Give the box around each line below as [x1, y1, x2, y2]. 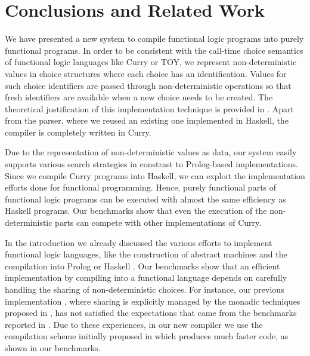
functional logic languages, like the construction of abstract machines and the [5, 248, 287, 260]
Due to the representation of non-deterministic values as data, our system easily [5, 146, 297, 158]
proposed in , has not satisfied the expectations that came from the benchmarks [5, 306, 297, 319]
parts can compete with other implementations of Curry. [55, 216, 262, 229]
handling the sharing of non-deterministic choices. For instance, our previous [5, 283, 284, 295]
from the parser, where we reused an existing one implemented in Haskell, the [5, 114, 289, 127]
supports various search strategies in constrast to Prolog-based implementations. [5, 158, 298, 170]
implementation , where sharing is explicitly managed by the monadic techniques [5, 294, 300, 307]
